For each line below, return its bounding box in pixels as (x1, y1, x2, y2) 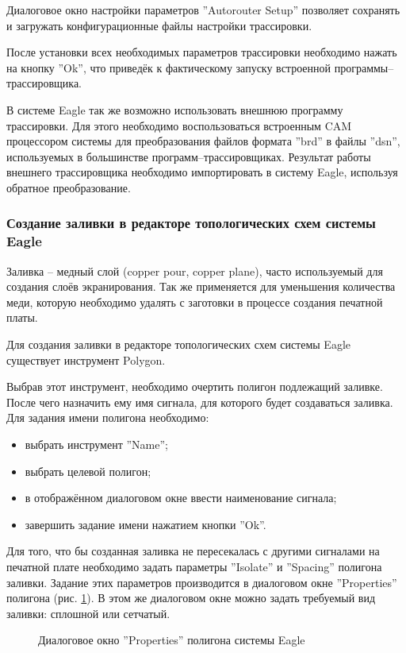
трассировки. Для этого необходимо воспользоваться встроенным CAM (6, 117, 352, 133)
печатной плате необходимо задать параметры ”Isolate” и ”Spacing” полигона (6, 558, 382, 574)
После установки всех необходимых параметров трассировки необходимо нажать (6, 44, 397, 60)
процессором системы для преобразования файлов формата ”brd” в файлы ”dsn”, (6, 133, 400, 149)
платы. (6, 309, 38, 326)
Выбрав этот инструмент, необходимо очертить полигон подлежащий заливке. (6, 378, 383, 395)
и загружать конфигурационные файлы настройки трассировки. (6, 17, 312, 33)
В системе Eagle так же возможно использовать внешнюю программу (6, 101, 343, 118)
